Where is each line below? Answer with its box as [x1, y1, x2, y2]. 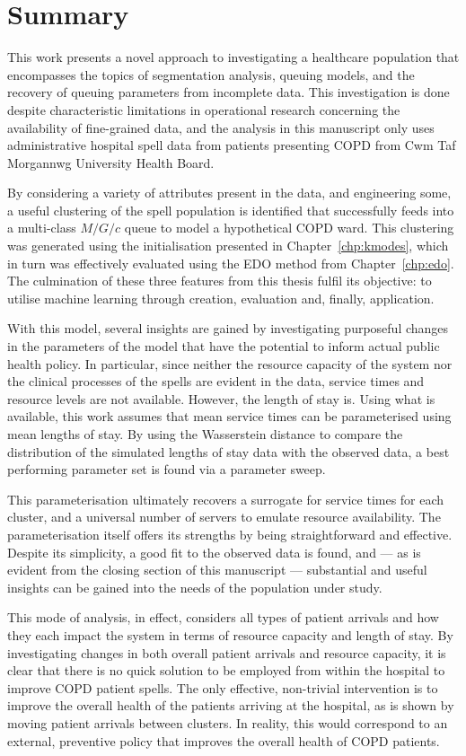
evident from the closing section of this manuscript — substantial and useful [7, 560, 427, 579]
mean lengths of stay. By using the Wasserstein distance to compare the [7, 425, 403, 443]
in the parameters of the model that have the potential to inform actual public [7, 337, 440, 356]
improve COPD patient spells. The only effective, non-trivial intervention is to [7, 678, 438, 697]
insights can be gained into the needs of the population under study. [7, 577, 382, 596]
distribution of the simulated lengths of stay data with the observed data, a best [7, 442, 450, 461]
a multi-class [7, 218, 76, 237]
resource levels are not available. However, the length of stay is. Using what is [7, 389, 435, 408]
